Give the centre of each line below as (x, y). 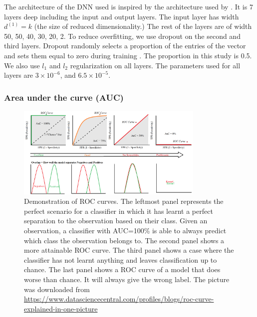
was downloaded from (57, 289)
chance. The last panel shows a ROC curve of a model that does (122, 269)
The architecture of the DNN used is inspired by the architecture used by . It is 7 (128, 6)
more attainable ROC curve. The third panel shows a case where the (129, 250)
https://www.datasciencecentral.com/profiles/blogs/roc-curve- (119, 299)
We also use (22, 65)
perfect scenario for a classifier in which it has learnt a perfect (119, 211)
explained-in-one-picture (61, 308)
